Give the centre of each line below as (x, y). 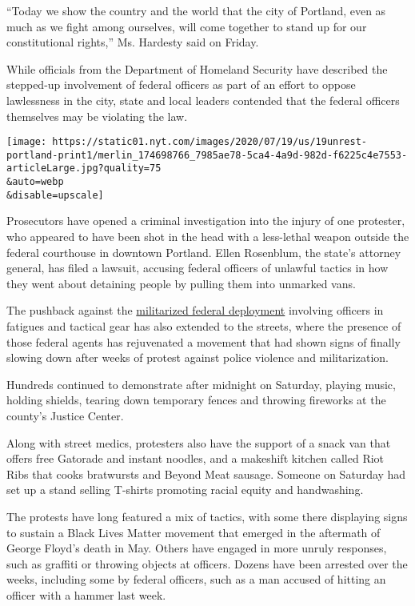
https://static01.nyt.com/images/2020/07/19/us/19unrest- (210, 142)
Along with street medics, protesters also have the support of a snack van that (199, 442)
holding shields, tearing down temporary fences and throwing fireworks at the (196, 400)
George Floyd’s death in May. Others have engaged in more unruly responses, (197, 548)
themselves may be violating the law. (97, 116)
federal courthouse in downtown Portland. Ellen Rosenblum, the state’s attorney (204, 252)
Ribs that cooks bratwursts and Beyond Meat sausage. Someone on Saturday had (206, 474)
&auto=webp (35, 182)
